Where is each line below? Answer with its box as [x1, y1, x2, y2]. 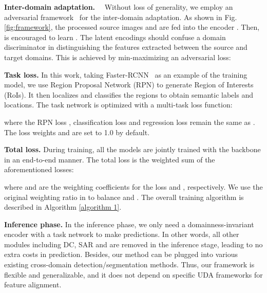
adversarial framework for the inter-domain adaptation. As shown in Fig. [4, 11, 237, 22]
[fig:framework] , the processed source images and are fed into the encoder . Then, [4, 22, 260, 32]
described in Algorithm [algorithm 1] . [4, 202, 122, 212]
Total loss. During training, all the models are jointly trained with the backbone [4, 144, 261, 155]
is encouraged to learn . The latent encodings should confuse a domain [4, 31, 226, 42]
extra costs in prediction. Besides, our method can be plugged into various [4, 249, 238, 260]
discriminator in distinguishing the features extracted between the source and [4, 42, 247, 52]
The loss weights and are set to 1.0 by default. [4, 126, 150, 137]
